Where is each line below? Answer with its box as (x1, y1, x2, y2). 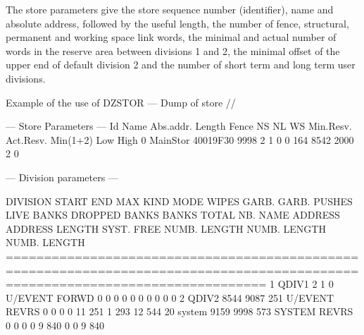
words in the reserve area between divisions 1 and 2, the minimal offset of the (6, 43, 340, 58)
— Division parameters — (6, 169, 118, 184)
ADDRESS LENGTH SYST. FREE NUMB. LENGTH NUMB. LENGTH (6, 221, 326, 236)
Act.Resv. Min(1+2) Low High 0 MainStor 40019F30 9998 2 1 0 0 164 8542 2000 (6, 132, 354, 147)
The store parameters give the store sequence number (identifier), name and (6, 2, 334, 16)
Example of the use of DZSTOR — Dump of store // (6, 95, 236, 109)
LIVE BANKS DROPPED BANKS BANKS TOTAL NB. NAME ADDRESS (6, 207, 340, 222)
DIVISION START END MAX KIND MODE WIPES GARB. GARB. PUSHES (6, 193, 353, 208)
